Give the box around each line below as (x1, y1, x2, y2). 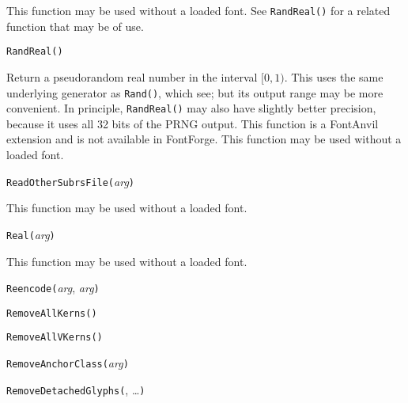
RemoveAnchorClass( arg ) (6, 355, 129, 371)
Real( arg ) (6, 226, 55, 242)
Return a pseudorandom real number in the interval (6, 68, 258, 85)
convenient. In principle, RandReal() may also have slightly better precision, (6, 100, 376, 116)
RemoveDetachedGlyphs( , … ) (6, 381, 145, 397)
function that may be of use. (6, 17, 144, 34)
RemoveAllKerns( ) (6, 307, 97, 319)
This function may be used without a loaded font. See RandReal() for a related (6, 2, 391, 18)
